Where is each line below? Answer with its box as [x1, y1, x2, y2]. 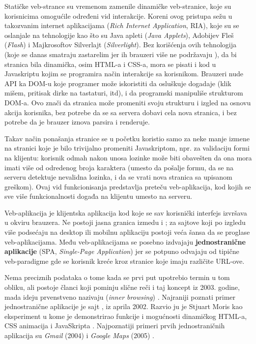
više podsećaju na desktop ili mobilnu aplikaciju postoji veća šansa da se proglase [4, 227, 250, 237]
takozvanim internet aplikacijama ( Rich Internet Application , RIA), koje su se [4, 20, 239, 31]
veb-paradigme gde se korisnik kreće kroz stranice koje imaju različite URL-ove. [4, 255, 245, 266]
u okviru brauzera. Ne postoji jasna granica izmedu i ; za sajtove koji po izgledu [4, 217, 246, 227]
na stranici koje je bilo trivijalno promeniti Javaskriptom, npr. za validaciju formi [4, 143, 250, 153]
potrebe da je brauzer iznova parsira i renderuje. [4, 117, 150, 127]
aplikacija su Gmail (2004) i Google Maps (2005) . [4, 330, 155, 340]
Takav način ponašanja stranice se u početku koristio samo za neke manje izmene [4, 133, 250, 143]
